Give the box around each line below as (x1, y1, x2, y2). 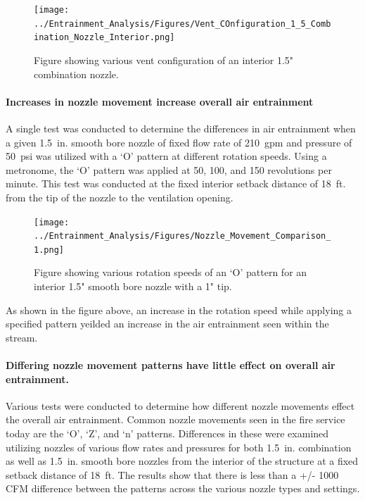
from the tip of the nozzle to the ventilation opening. (6, 189, 233, 204)
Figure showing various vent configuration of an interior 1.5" (34, 52, 294, 67)
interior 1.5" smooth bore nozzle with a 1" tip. (34, 279, 232, 294)
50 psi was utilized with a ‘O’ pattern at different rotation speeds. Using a (6, 149, 327, 163)
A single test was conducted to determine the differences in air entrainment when (6, 120, 356, 135)
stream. (6, 330, 38, 344)
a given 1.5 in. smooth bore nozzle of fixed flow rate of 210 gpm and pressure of (6, 135, 352, 149)
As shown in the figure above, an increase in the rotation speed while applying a (6, 302, 352, 317)
